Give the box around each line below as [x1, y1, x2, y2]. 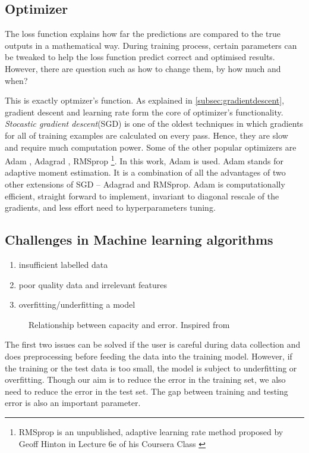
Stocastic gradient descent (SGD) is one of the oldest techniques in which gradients [5, 117, 304, 130]
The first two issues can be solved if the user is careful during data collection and [5, 338, 301, 351]
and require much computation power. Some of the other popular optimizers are [5, 140, 297, 153]
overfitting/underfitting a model [18, 298, 135, 311]
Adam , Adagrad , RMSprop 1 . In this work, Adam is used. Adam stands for [5, 153, 283, 167]
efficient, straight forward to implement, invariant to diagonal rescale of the [5, 189, 279, 202]
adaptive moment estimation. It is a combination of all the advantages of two [5, 166, 286, 179]
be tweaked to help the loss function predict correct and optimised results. [5, 51, 275, 63]
